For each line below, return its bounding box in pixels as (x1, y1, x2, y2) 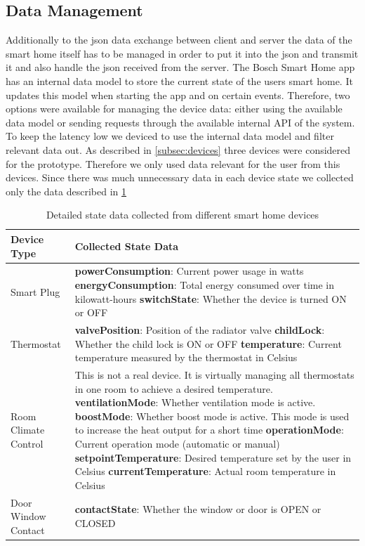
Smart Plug (11, 284, 60, 299)
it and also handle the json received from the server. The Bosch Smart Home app (6, 60, 355, 74)
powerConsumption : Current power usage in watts (74, 264, 304, 278)
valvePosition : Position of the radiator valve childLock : (74, 322, 325, 337)
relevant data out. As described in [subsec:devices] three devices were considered (6, 142, 351, 157)
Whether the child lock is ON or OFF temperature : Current (74, 336, 342, 351)
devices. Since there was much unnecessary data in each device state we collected (6, 170, 354, 185)
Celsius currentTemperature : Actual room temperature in (74, 464, 336, 479)
